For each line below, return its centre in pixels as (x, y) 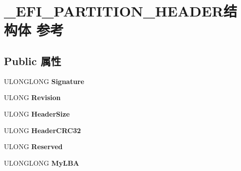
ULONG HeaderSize (37, 113)
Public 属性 (33, 60)
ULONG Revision (32, 97)
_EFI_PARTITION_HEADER (114, 11)
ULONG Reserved (33, 146)
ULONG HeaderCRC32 (43, 130)
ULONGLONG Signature (44, 81)
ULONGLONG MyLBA (42, 162)
